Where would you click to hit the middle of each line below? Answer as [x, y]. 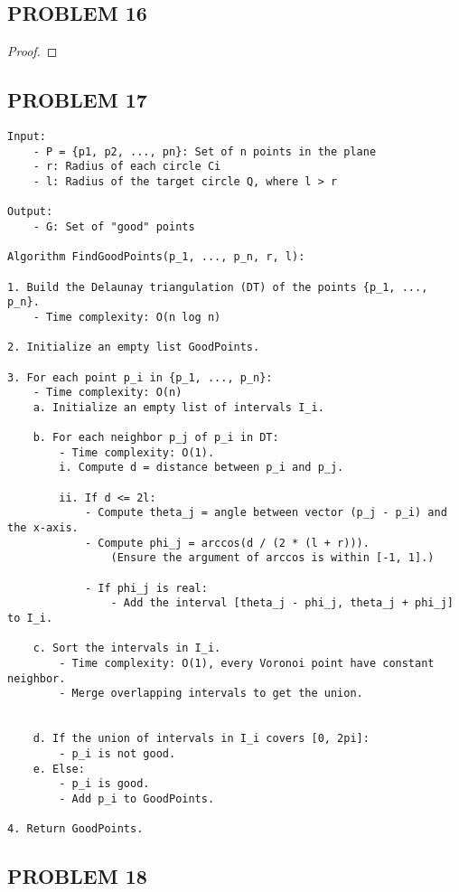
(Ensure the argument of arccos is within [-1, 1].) [272, 558]
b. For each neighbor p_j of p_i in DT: [156, 438]
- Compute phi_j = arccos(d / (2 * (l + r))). [227, 543]
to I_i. [30, 618]
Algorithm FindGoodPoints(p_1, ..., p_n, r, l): [156, 257]
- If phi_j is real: [146, 588]
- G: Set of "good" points [114, 226]
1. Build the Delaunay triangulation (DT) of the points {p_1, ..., [218, 287]
